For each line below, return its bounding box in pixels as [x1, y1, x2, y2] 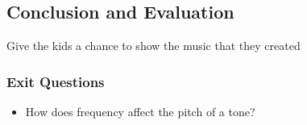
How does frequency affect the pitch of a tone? [25, 103, 255, 120]
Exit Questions [6, 71, 105, 91]
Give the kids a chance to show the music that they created [6, 37, 301, 54]
